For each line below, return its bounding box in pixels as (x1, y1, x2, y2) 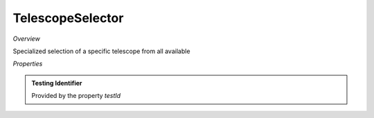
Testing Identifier (31, 79, 82, 87)
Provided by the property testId (31, 92, 121, 100)
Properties (12, 59, 43, 68)
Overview (12, 35, 41, 43)
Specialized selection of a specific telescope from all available (12, 47, 190, 55)
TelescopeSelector (12, 10, 124, 26)
